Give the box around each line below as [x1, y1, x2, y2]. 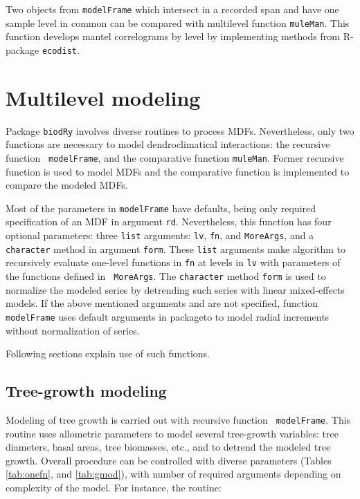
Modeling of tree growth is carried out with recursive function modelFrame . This [6, 412, 351, 426]
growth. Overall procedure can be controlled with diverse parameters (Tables [6, 453, 332, 467]
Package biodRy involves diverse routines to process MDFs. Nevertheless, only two [6, 123, 354, 138]
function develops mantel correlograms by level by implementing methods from [6, 29, 340, 44]
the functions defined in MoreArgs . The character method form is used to [6, 269, 326, 283]
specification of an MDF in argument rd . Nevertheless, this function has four [6, 214, 332, 229]
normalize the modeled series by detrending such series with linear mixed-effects [6, 282, 345, 296]
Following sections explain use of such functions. [6, 346, 210, 361]
